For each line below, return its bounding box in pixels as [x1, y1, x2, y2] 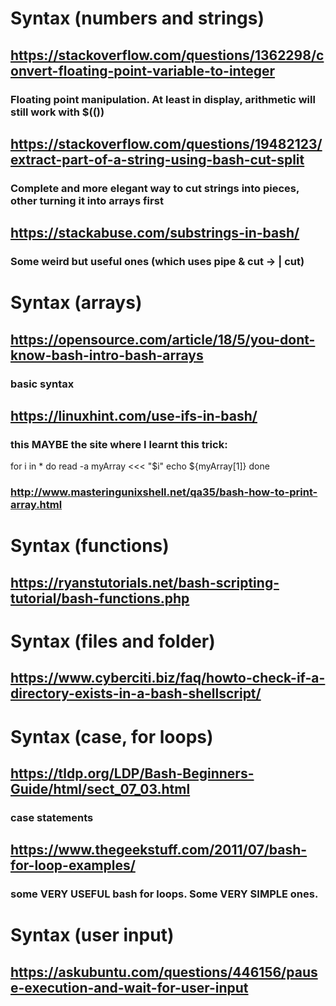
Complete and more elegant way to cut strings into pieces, [10, 181, 300, 195]
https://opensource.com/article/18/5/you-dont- [10, 331, 316, 348]
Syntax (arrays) [10, 292, 143, 314]
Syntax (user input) [10, 924, 175, 947]
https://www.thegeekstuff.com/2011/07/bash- [10, 842, 308, 859]
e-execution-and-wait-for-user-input [10, 979, 249, 996]
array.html [10, 498, 63, 512]
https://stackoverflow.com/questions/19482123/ [10, 135, 323, 152]
